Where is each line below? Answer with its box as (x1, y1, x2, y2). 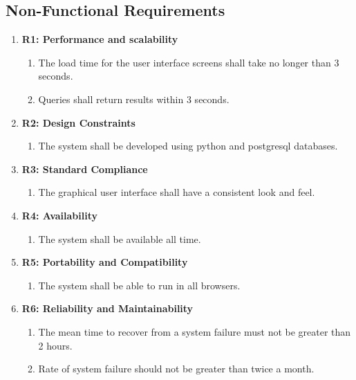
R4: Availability (21, 208, 97, 222)
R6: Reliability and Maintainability (21, 301, 194, 316)
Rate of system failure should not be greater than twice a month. (38, 361, 315, 376)
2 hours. (38, 338, 73, 352)
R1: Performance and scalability (21, 32, 178, 46)
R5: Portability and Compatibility (21, 255, 188, 269)
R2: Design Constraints (21, 115, 135, 129)
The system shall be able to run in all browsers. (38, 278, 241, 292)
